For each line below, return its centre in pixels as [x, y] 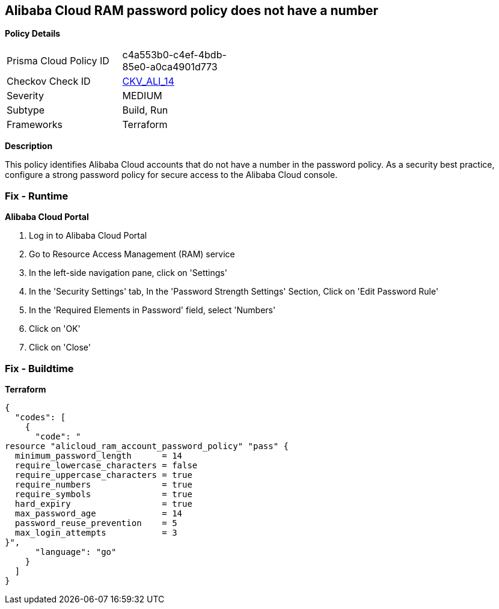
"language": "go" [76, 552]
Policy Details [33, 34]
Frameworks [35, 125]
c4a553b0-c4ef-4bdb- [174, 55]
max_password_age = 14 [99, 513]
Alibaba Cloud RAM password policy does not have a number [191, 11]
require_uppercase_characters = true [103, 475]
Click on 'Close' [60, 347]
